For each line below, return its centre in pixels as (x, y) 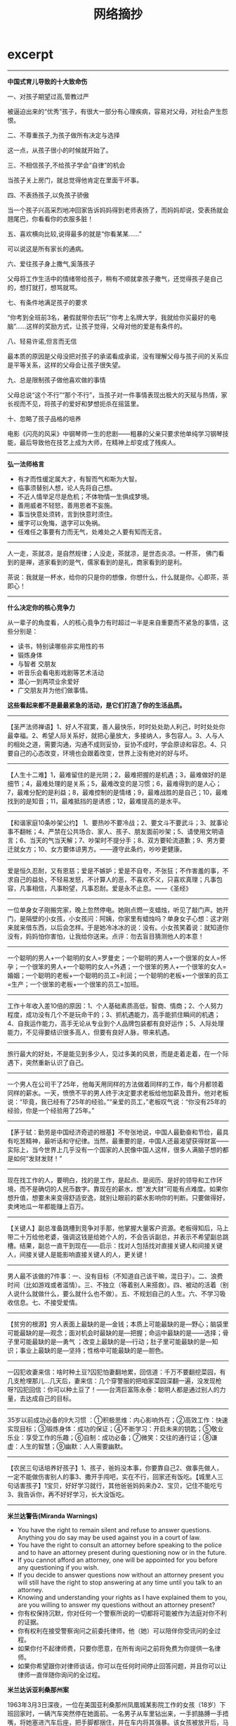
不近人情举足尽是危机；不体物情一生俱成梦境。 (85, 496)
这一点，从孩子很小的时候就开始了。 (60, 150)
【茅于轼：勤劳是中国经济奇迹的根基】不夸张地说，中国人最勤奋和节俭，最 (115, 1132)
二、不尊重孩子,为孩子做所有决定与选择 (64, 135)
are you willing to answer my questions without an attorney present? (116, 1605)
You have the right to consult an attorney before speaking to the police (120, 1545)
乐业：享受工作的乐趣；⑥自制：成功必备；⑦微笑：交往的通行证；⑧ (110, 1437)
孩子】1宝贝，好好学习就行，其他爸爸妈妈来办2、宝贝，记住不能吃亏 (124, 1485)
